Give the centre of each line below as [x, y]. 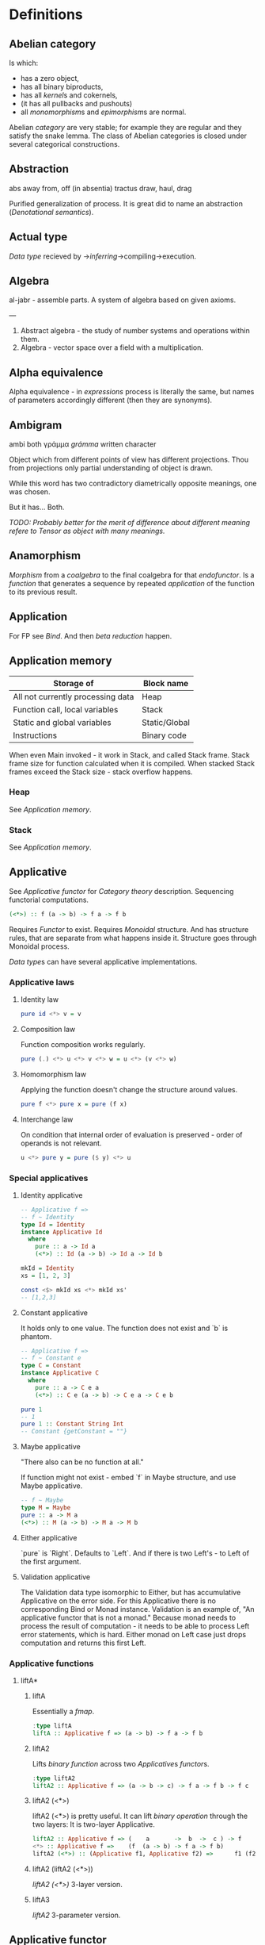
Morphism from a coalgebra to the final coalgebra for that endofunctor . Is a [132, 575]
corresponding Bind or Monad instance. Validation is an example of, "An [138, 1609]
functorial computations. [49, 900]
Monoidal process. [39, 946]
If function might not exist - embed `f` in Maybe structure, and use [128, 1478]
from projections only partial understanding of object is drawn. [111, 468]
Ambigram [36, 425]
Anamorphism [45, 556]
